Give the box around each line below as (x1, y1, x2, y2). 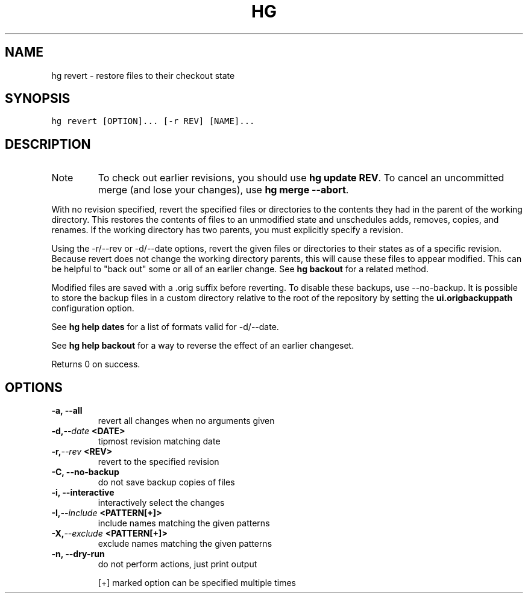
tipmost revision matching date (98, 436, 221, 447)
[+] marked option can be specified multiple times (98, 578, 296, 588)
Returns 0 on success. (51, 359, 140, 370)
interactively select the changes (98, 497, 225, 508)
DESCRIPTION (5, 136, 91, 152)
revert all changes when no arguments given (98, 416, 275, 426)
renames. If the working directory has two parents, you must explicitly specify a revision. (51, 225, 403, 235)
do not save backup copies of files (98, 477, 235, 488)
